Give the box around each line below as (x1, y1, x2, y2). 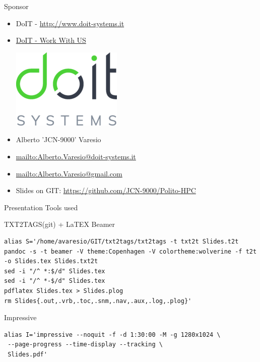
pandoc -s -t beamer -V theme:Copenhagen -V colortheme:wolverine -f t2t (4, 248, 257, 255)
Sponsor (4, 1, 29, 11)
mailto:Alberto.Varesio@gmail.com (16, 168, 122, 178)
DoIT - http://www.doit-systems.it (16, 18, 124, 28)
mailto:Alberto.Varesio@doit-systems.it (16, 151, 136, 161)
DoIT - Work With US (16, 35, 86, 45)
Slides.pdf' (8, 350, 47, 358)
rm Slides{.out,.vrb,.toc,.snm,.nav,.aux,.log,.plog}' (4, 297, 192, 305)
